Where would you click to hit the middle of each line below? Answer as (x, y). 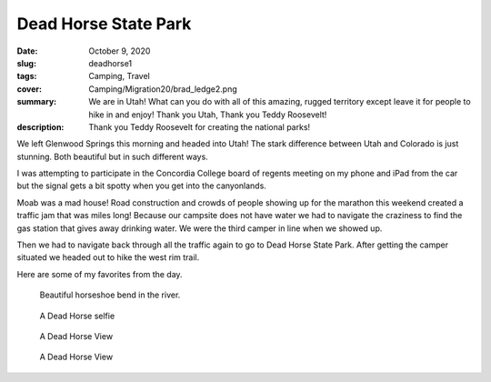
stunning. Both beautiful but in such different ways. (112, 156)
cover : (30, 89)
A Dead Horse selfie (77, 316)
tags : (27, 76)
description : (40, 126)
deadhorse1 (110, 63)
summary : (37, 102)
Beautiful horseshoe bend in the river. (110, 295)
